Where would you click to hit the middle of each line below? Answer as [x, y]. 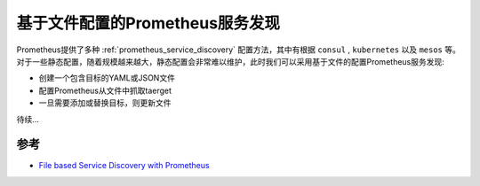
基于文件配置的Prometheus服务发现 [148, 23]
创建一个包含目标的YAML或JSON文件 [107, 78]
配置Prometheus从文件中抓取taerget [105, 90]
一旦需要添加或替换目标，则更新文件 [105, 103]
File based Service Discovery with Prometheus [124, 166]
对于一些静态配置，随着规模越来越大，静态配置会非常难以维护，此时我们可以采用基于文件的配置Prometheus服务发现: [230, 61]
